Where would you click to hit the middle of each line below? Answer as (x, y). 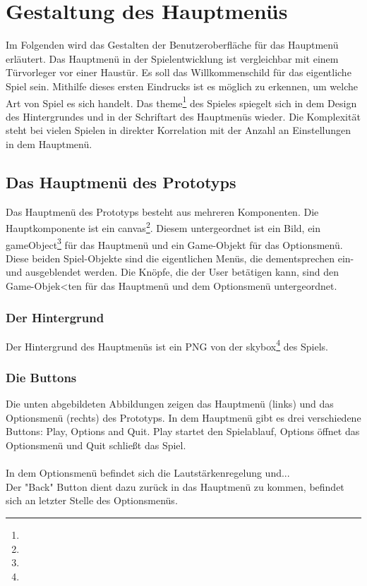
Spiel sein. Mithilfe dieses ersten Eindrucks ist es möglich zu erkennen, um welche (182, 86)
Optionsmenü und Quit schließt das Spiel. (96, 445)
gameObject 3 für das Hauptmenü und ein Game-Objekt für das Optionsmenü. (174, 243)
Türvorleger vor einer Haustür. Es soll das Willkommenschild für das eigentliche (179, 72)
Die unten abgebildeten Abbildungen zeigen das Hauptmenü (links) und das (170, 404)
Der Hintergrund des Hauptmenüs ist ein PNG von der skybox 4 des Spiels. (167, 345)
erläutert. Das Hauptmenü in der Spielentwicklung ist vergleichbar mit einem (172, 58)
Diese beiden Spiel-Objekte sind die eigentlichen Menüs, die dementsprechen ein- (180, 258)
